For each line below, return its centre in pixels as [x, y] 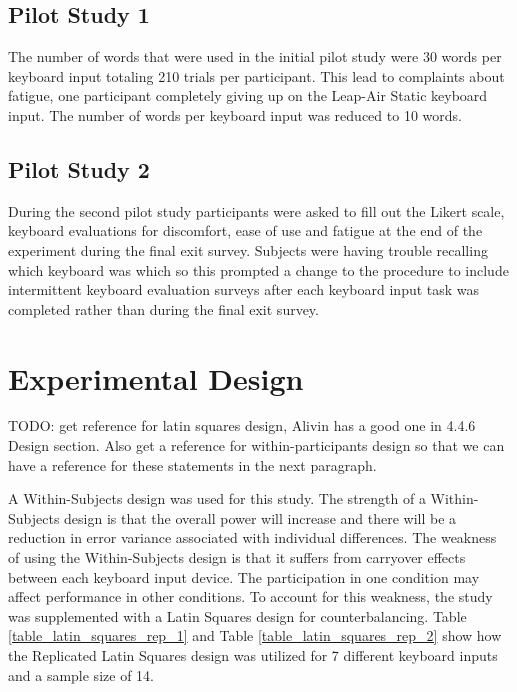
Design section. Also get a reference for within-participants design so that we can [256, 445]
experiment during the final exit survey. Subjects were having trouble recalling [248, 249]
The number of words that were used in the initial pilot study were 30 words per [255, 56]
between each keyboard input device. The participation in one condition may [244, 576]
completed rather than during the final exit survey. [163, 308]
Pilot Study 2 [79, 168]
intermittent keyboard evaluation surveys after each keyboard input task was [244, 289]
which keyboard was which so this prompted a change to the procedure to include [258, 269]
